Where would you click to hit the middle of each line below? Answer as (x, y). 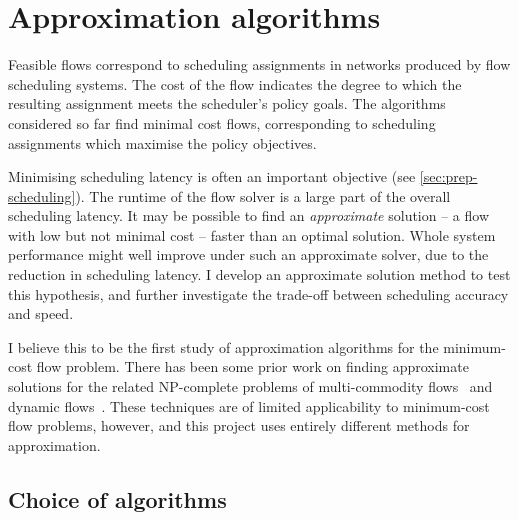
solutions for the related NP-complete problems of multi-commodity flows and (250, 386)
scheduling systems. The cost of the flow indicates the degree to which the (235, 83)
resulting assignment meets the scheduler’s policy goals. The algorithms (227, 103)
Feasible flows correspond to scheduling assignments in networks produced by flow (259, 64)
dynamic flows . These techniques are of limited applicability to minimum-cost (249, 405)
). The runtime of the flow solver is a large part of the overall (263, 195)
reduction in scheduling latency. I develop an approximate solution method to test (259, 274)
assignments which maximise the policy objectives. (162, 142)
